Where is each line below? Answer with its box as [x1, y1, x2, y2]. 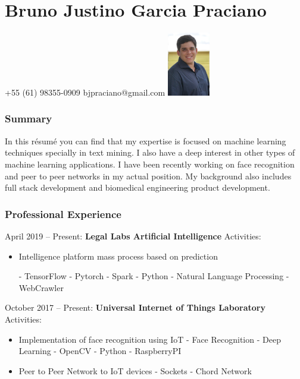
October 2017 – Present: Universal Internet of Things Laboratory [5, 301, 266, 314]
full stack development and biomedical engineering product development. [5, 181, 270, 194]
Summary [5, 111, 52, 126]
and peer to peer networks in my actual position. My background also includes [5, 169, 292, 182]
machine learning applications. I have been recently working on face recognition [5, 157, 295, 170]
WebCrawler [18, 281, 64, 293]
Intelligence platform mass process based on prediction [18, 249, 218, 262]
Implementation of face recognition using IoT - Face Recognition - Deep [18, 333, 281, 345]
